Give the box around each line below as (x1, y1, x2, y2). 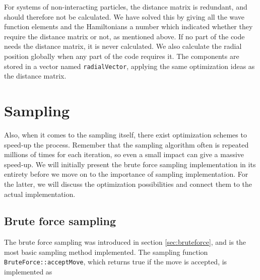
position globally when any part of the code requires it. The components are (4, 50, 239, 61)
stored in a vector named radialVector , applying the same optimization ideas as (4, 60, 255, 71)
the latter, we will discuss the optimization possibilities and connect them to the (4, 178, 252, 189)
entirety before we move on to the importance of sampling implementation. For (4, 169, 248, 179)
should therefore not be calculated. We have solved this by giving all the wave (4, 11, 245, 22)
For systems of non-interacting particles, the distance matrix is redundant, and (4, 2, 247, 12)
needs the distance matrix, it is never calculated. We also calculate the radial (4, 41, 242, 51)
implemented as (4, 266, 52, 277)
